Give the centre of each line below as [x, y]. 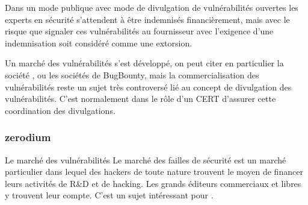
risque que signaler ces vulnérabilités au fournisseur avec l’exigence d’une [139, 31]
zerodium [28, 137]
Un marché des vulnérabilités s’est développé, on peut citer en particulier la [144, 63]
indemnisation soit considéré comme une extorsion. [99, 43]
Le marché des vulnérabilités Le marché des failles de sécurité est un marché [146, 159]
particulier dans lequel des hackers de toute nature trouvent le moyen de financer [154, 172]
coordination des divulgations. [60, 110]
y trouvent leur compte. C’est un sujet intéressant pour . [109, 195]
